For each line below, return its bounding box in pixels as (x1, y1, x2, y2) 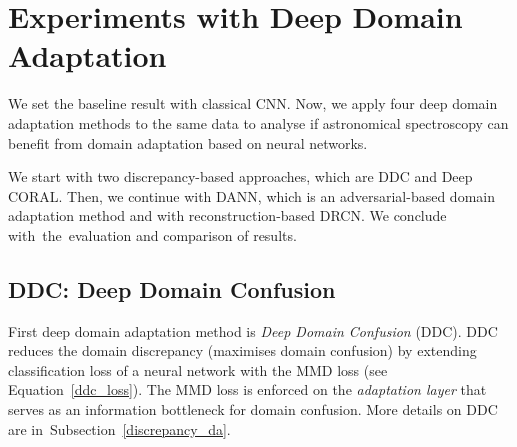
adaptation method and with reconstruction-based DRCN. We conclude (8, 205, 447, 226)
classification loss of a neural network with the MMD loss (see (8, 359, 388, 380)
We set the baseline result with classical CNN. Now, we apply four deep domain (8, 93, 498, 114)
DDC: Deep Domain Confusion (8, 273, 336, 304)
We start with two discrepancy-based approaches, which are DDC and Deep (8, 166, 473, 187)
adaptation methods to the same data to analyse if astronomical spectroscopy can (8, 112, 509, 133)
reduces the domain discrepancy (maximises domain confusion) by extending (8, 340, 477, 361)
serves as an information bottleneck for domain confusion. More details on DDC (8, 399, 498, 420)
